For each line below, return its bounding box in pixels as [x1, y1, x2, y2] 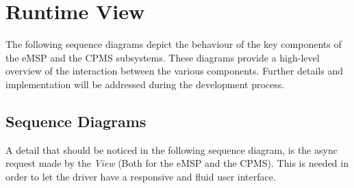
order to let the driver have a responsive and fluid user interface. [5, 169, 276, 183]
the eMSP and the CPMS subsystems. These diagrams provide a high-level [5, 50, 320, 64]
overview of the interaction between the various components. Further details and [5, 64, 343, 78]
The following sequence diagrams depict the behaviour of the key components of [5, 37, 342, 51]
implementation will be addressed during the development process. [5, 77, 285, 91]
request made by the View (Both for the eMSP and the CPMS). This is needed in [5, 156, 349, 170]
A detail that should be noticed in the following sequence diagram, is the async [5, 142, 338, 157]
